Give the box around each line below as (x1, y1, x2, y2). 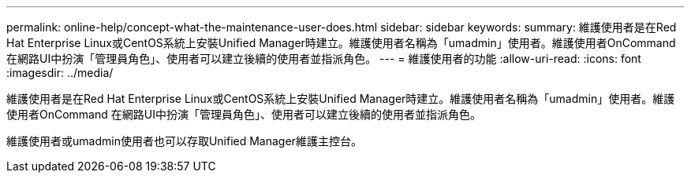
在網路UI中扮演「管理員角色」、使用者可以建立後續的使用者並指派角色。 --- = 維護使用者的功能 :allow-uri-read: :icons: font (6, 52, 641, 65)
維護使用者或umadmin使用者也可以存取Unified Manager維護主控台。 (6, 134, 362, 148)
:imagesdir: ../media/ (6, 66, 114, 79)
